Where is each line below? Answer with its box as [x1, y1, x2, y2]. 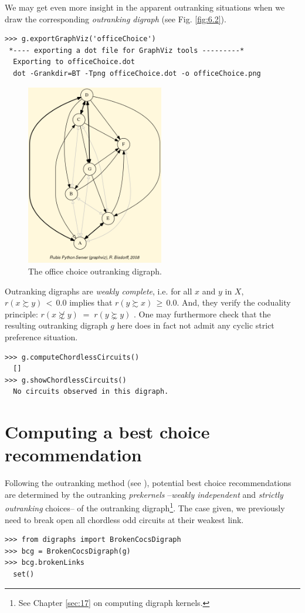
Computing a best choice [5, 420, 210, 444]
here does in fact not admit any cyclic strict [117, 319, 274, 331]
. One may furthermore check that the [134, 307, 271, 320]
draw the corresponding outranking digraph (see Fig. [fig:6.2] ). [5, 12, 226, 25]
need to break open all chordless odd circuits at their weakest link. [5, 513, 244, 525]
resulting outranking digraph [5, 319, 108, 331]
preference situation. [5, 330, 78, 343]
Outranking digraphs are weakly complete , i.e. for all [5, 284, 192, 297]
